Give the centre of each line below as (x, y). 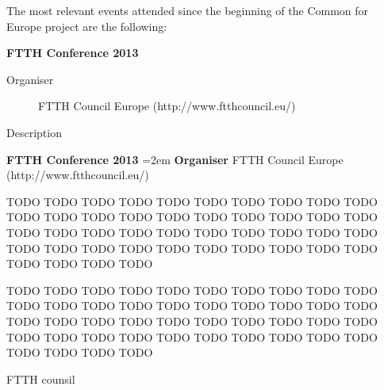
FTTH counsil (41, 379)
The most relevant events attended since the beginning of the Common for (188, 10)
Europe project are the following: (87, 26)
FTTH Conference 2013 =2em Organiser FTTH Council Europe (175, 159)
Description (34, 132)
